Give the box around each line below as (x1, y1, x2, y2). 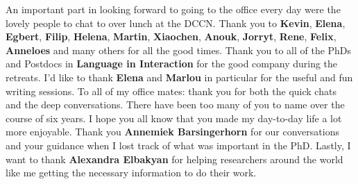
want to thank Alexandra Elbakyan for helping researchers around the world (6, 151, 343, 166)
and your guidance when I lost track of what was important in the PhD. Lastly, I (6, 137, 351, 152)
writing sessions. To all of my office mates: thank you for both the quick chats (6, 83, 336, 98)
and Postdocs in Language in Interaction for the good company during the (6, 56, 338, 71)
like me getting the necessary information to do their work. (6, 165, 257, 180)
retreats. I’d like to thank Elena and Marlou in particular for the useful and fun (6, 69, 353, 84)
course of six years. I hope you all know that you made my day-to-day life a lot (6, 110, 342, 125)
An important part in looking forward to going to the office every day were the (6, 2, 341, 16)
